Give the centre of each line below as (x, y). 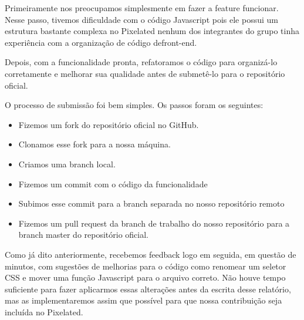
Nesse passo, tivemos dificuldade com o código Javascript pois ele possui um (141, 19)
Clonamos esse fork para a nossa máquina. (94, 144)
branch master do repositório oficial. (84, 235)
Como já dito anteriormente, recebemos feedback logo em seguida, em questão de (151, 254)
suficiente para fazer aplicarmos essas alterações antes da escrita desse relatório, (148, 289)
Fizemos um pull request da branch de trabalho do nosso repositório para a (154, 223)
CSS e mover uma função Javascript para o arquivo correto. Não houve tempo (145, 277)
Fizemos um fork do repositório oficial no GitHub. (109, 124)
